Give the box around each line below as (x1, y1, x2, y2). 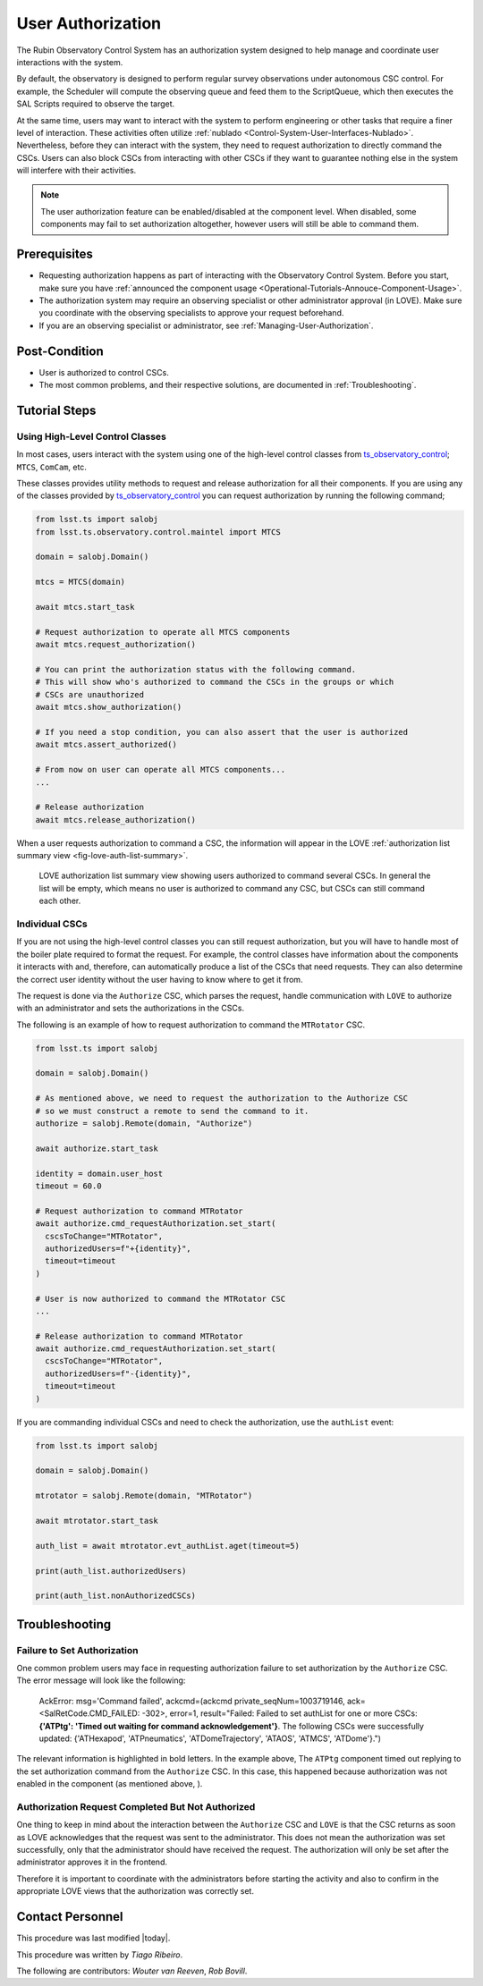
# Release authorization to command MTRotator (35, 1331, 243, 1341)
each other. (38, 895, 81, 907)
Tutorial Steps (16, 402, 97, 418)
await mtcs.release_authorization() (35, 815, 197, 824)
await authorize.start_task (35, 1143, 158, 1154)
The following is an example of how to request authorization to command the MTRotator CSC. (16, 1019, 366, 1030)
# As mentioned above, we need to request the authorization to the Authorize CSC (35, 1094, 409, 1103)
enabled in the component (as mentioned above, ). (16, 1779, 203, 1789)
